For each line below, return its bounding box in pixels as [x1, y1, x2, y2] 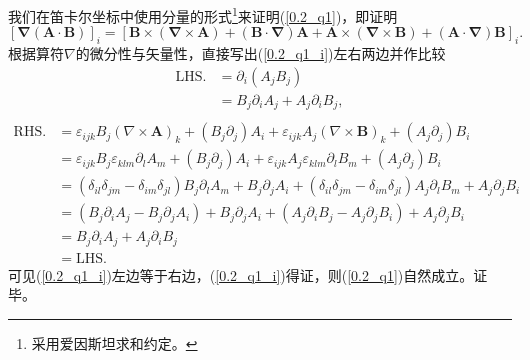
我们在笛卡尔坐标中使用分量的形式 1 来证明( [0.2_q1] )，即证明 [8, 3, 398, 26]
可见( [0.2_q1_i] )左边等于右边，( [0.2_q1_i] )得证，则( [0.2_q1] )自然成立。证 [8, 264, 488, 285]
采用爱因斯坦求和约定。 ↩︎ [31, 333, 198, 354]
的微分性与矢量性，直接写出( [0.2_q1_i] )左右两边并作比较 [75, 43, 446, 64]
